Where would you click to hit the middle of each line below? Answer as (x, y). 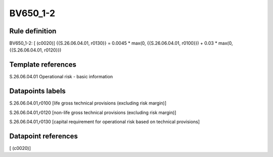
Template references (43, 65)
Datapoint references (44, 136)
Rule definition (33, 31)
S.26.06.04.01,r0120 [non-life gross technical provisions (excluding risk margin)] (93, 112)
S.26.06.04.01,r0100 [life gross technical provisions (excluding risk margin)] (88, 103)
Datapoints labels (37, 91)
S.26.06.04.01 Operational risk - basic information (61, 77)
